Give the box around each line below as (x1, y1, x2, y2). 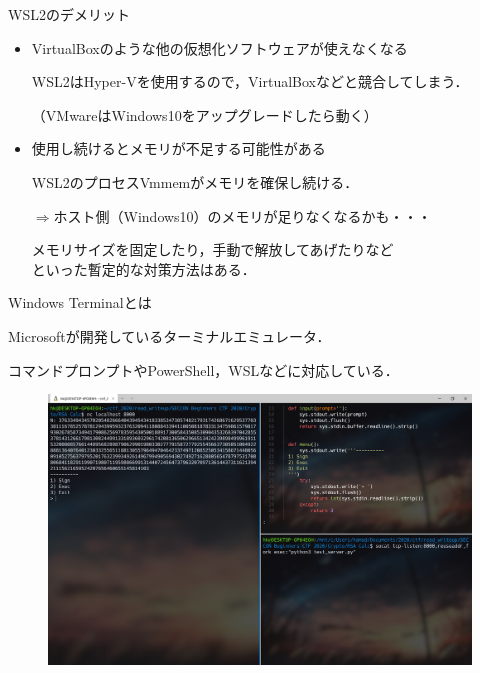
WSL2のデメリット (8, 4, 130, 24)
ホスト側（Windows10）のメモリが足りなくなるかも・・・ (53, 205, 432, 226)
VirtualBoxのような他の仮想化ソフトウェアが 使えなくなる (31, 37, 408, 58)
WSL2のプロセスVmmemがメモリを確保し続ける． (31, 171, 359, 192)
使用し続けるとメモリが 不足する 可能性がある (31, 138, 326, 159)
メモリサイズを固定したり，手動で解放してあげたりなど (31, 239, 394, 260)
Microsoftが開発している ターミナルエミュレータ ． (8, 325, 331, 346)
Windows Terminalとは (8, 292, 152, 313)
